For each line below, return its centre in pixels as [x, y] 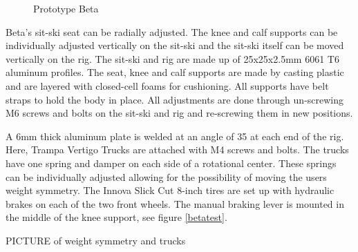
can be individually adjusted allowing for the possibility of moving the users [166, 176]
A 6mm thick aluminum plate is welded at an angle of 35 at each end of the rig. [175, 136]
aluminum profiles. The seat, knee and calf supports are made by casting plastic [175, 72]
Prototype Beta [66, 8]
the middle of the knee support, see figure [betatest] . [116, 217]
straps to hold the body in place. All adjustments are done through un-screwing [175, 99]
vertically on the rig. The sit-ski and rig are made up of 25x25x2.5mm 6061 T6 [172, 58]
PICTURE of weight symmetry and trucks [96, 240]
